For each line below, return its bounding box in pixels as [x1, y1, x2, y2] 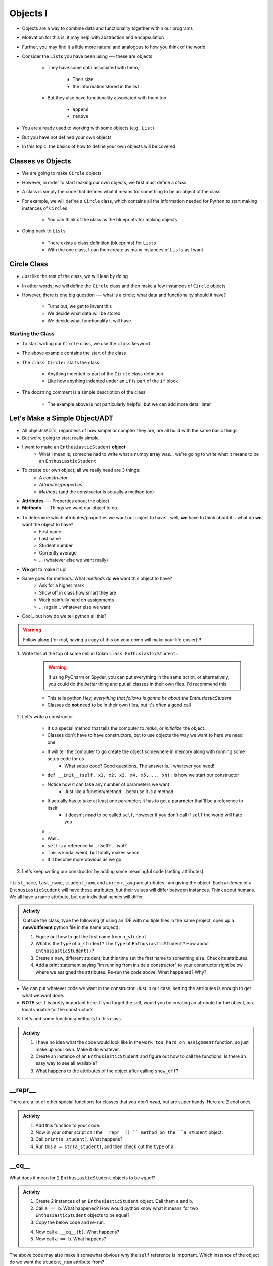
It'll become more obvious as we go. [47, 856, 123, 863]
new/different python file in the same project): [23, 924, 120, 930]
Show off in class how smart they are [39, 589, 116, 596]
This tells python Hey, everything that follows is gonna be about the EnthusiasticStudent [47, 695, 232, 701]
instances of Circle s [22, 205, 68, 211]
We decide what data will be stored [47, 310, 121, 316]
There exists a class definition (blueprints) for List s [47, 240, 156, 246]
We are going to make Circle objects [22, 170, 102, 176]
